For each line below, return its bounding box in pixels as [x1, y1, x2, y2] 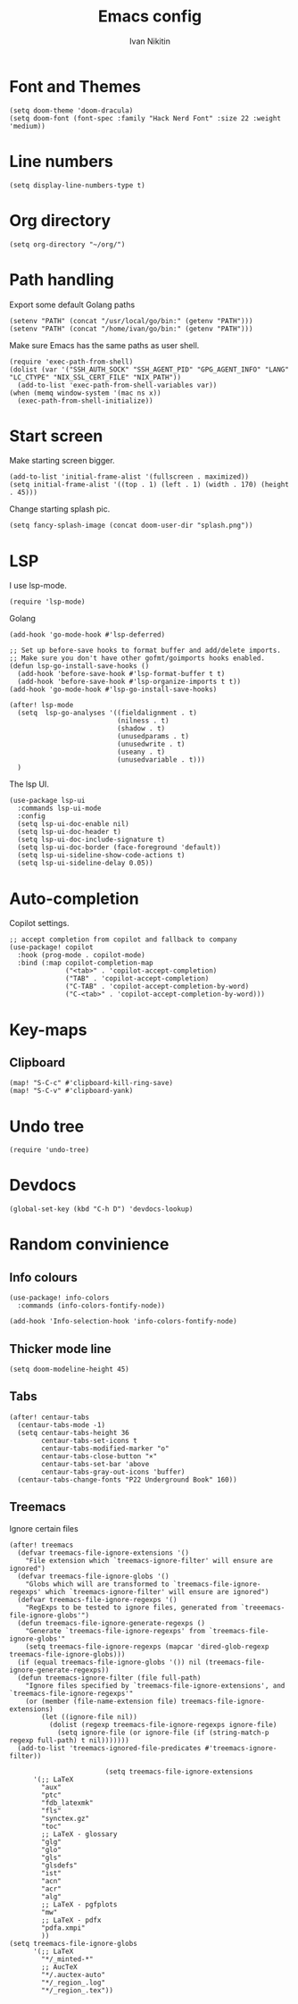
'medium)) [9, 121, 46, 130]
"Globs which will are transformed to [25, 1579, 170, 1589]
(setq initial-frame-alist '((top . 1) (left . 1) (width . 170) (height [9, 480, 290, 489]
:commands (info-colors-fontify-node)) [17, 1301, 166, 1310]
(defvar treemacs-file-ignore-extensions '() [17, 1548, 190, 1557]
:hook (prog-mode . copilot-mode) [17, 951, 145, 960]
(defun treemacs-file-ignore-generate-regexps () [17, 1618, 205, 1627]
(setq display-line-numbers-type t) [9, 180, 145, 189]
